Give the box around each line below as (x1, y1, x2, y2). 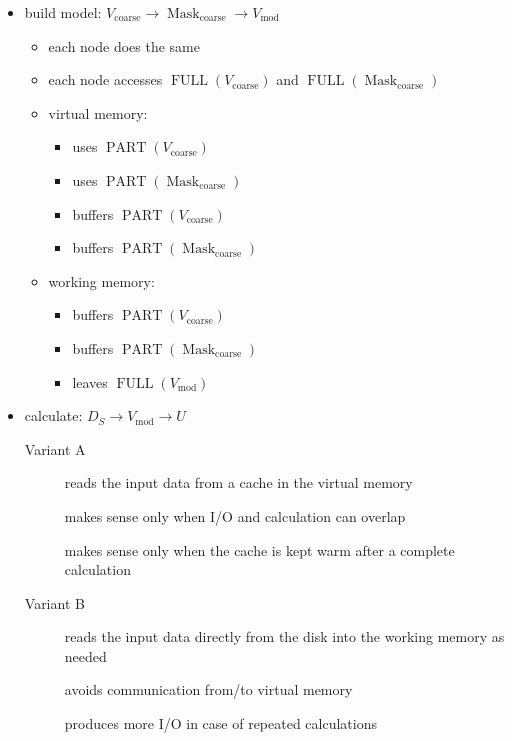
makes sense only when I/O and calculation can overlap (64, 505, 406, 526)
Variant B (24, 592, 85, 613)
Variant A (24, 438, 86, 459)
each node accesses (48, 69, 163, 90)
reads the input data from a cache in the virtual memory (64, 472, 413, 493)
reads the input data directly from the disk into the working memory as (64, 626, 505, 647)
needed (64, 645, 107, 666)
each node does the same (48, 35, 200, 56)
